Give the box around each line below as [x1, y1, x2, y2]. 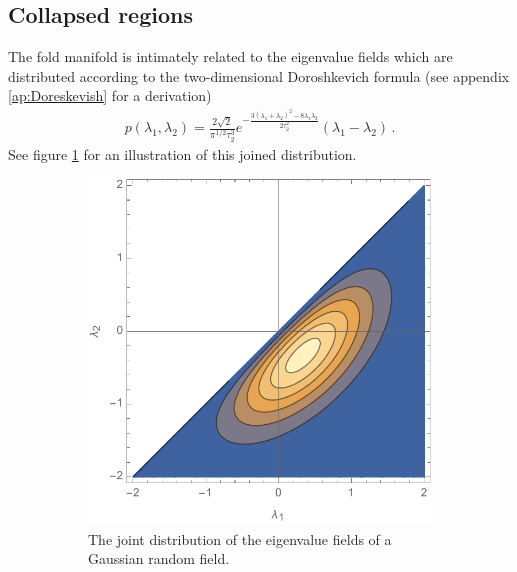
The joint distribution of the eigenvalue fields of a [88, 528, 392, 549]
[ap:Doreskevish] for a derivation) [8, 85, 212, 106]
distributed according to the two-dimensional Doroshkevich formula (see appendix [8, 65, 510, 86]
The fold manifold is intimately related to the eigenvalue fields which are [8, 46, 453, 67]
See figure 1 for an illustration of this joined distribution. [8, 143, 357, 164]
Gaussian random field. [88, 548, 230, 569]
